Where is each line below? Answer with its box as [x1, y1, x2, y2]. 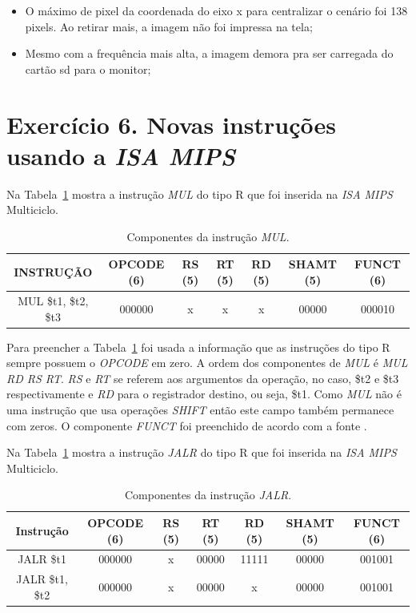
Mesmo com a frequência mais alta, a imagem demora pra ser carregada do [25, 45, 394, 62]
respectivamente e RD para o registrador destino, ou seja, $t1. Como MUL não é [6, 385, 402, 402]
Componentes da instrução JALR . [124, 486, 292, 503]
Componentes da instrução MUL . [126, 228, 290, 244]
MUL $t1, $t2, [18, 292, 89, 309]
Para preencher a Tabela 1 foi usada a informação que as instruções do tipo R [6, 338, 390, 355]
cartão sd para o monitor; [25, 60, 151, 77]
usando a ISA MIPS [6, 139, 236, 172]
